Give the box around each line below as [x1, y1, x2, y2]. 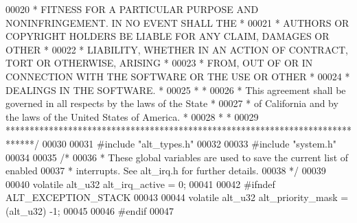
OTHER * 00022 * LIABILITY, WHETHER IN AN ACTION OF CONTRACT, [5, 42, 348, 56]
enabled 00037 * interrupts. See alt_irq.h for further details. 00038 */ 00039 [5, 163, 326, 178]
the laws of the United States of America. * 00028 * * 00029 [5, 109, 259, 124]
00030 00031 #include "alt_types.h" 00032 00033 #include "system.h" [42, 136, 337, 150]
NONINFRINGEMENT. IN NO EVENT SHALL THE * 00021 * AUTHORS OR [5, 15, 349, 30]
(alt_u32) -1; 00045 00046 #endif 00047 [5, 203, 174, 218]
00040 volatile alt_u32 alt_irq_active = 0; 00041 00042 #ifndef [5, 176, 275, 191]
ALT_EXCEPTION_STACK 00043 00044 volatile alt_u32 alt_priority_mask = [5, 190, 349, 204]
